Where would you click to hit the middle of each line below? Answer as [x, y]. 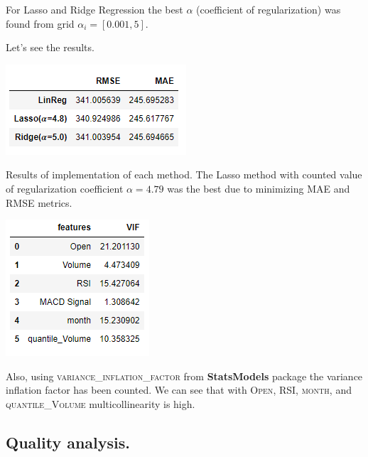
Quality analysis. [68, 442]
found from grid [40, 23]
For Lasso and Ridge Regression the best [94, 9]
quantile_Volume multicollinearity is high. [101, 403]
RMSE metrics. [39, 202]
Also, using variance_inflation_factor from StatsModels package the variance [184, 376]
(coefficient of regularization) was [269, 9]
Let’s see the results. [50, 47]
